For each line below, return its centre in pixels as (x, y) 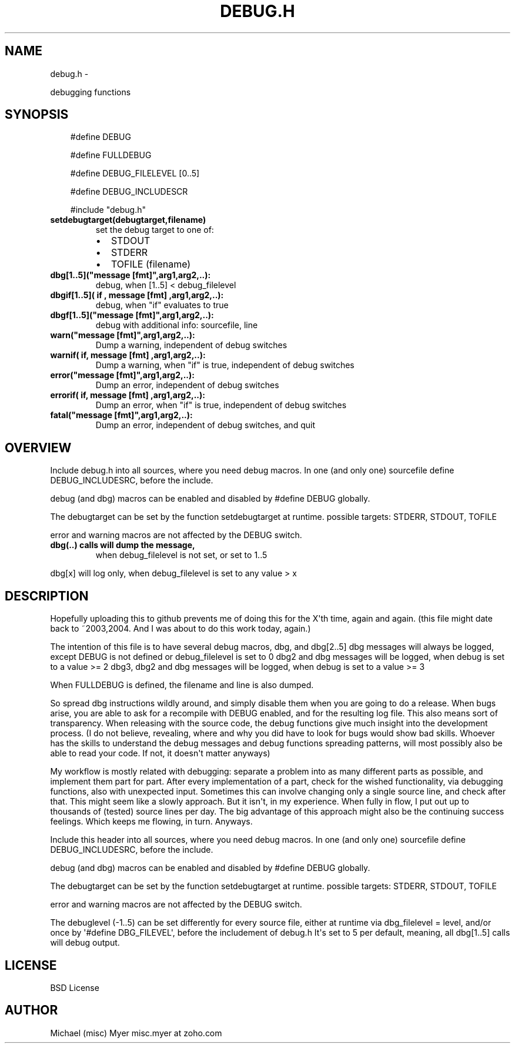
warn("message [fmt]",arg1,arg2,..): (123, 335)
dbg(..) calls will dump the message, (123, 545)
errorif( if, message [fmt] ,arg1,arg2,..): (128, 395)
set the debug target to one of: (155, 230)
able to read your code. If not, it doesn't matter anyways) (160, 753)
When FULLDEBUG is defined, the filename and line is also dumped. (182, 685)
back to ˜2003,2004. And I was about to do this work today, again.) (180, 629)
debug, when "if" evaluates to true (162, 305)
